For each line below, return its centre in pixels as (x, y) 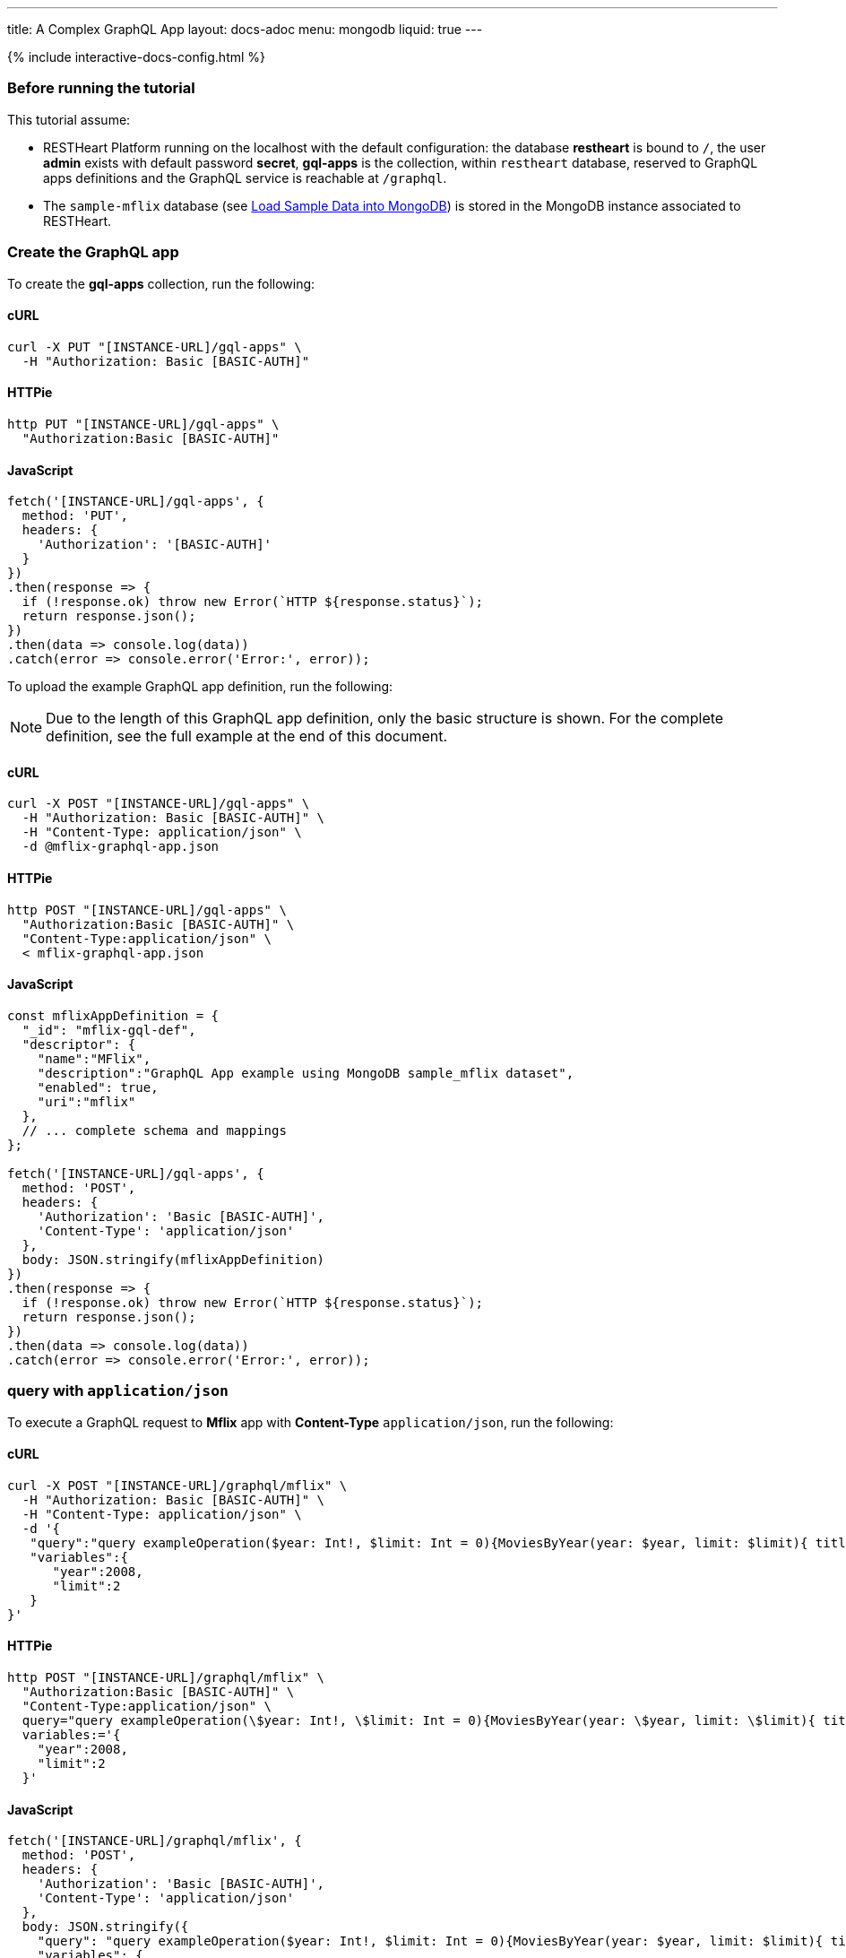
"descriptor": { (79, 1044)
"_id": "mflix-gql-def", (109, 1030)
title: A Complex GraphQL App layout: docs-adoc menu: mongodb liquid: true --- (245, 29)
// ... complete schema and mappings (154, 1130)
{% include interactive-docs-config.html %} (137, 57)
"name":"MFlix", (94, 1058)
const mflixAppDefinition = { (113, 1015)
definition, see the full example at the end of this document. (247, 736)
